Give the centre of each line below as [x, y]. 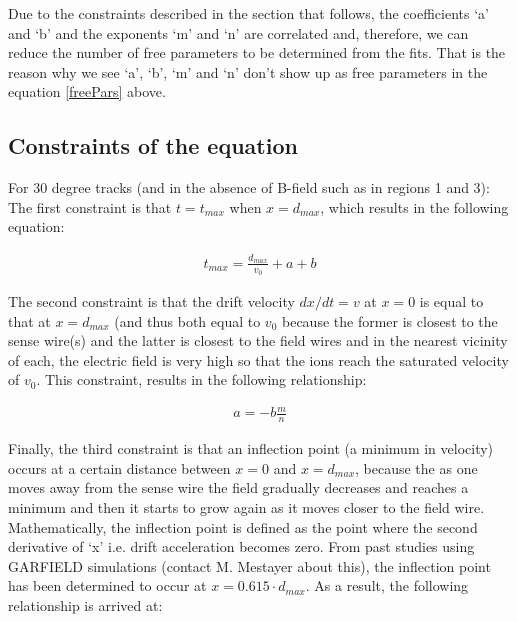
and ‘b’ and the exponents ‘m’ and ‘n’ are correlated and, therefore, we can [238, 32]
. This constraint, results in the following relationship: [201, 379]
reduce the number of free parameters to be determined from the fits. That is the [257, 52]
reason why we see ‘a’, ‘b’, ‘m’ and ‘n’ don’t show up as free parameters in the [248, 71]
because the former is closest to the [390, 320]
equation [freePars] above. [87, 91]
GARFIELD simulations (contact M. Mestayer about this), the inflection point [249, 565]
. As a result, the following [387, 585]
